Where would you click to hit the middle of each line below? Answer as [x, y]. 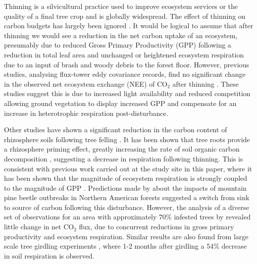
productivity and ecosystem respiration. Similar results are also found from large [126, 236]
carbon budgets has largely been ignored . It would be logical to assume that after [129, 26]
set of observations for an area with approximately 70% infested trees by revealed [127, 217]
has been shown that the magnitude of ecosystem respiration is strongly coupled [126, 178]
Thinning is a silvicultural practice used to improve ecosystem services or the [121, 6]
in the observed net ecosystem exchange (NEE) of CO [86, 83]
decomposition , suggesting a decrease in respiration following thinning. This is [124, 158]
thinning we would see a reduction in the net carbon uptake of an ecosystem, [121, 35]
